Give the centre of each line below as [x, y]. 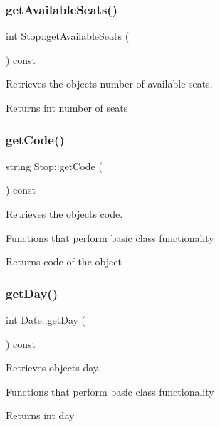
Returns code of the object [64, 262]
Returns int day [40, 415]
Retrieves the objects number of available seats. [109, 84]
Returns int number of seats [67, 107]
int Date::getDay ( [46, 320]
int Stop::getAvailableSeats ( [68, 36]
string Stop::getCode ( [54, 165]
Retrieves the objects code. [64, 213]
